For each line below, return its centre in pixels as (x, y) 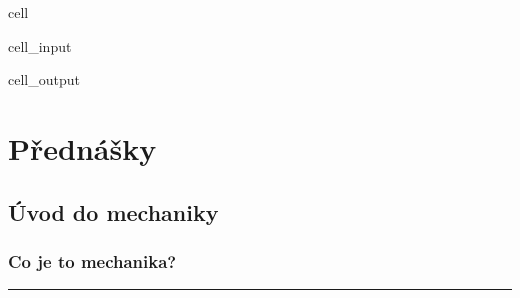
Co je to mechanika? (92, 260)
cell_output (44, 79)
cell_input (40, 45)
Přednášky (82, 147)
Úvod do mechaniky (113, 211)
